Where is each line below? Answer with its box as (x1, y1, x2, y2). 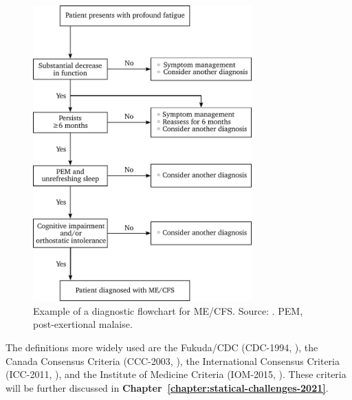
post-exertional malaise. (33, 317, 133, 331)
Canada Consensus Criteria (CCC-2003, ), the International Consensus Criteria (5, 353, 340, 368)
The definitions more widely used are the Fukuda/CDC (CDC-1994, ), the (5, 340, 318, 354)
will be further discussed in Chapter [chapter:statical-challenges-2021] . (5, 380, 329, 395)
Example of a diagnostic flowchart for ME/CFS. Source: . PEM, (33, 303, 303, 318)
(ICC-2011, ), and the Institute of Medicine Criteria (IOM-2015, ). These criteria (5, 367, 346, 381)
